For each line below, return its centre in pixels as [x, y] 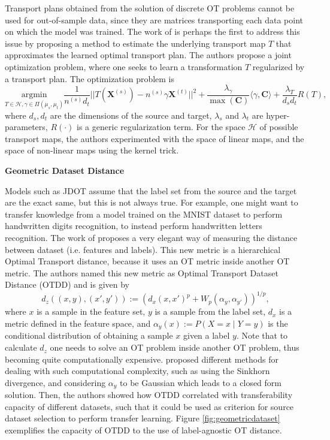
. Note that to [262, 335]
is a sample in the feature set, [91, 311]
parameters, [26, 127]
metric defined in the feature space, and [78, 323]
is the [278, 323]
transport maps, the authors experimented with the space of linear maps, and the [155, 138]
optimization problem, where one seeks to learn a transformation [124, 66]
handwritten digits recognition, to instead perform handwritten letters [134, 226]
